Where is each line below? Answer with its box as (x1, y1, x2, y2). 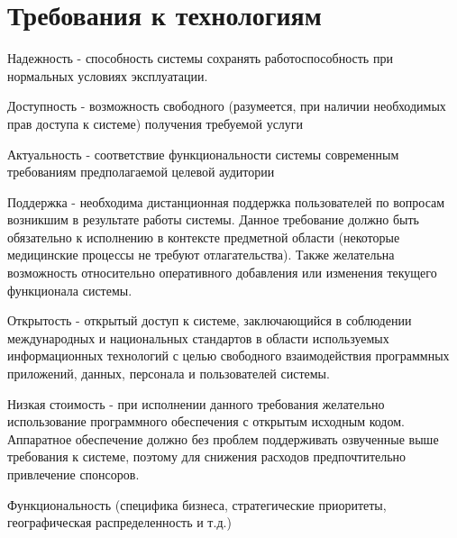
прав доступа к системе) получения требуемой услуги (7, 114, 304, 132)
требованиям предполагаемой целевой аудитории (7, 162, 275, 181)
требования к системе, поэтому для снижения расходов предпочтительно (7, 447, 407, 466)
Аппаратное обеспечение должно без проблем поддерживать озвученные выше (7, 429, 439, 448)
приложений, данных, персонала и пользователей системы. (7, 364, 330, 383)
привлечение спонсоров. (7, 465, 140, 483)
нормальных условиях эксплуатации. (7, 66, 208, 85)
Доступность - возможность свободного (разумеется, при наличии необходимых (7, 96, 446, 115)
